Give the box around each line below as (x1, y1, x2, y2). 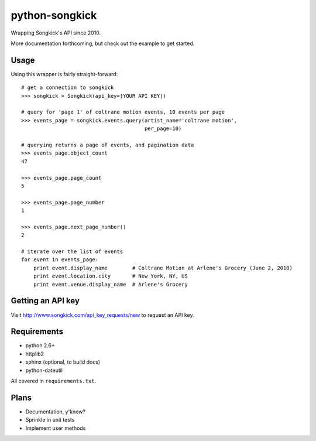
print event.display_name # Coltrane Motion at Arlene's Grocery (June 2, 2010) (33, 264, 293, 271)
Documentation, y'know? (25, 408, 86, 415)
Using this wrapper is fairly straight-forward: (11, 70, 118, 77)
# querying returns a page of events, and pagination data (21, 141, 194, 148)
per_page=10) (144, 125, 182, 132)
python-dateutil (25, 367, 63, 374)
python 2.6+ (25, 342, 55, 349)
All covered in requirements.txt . (11, 377, 97, 384)
